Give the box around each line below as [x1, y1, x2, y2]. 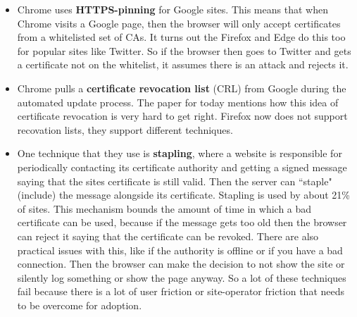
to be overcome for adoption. [17, 297, 142, 312]
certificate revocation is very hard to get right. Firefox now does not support [17, 108, 348, 123]
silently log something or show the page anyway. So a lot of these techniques [17, 270, 346, 285]
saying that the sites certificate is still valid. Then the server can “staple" [17, 173, 332, 188]
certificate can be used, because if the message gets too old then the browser [17, 215, 347, 230]
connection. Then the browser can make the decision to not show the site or [17, 256, 345, 271]
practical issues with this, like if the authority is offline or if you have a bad [17, 242, 343, 257]
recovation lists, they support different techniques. [17, 122, 233, 137]
